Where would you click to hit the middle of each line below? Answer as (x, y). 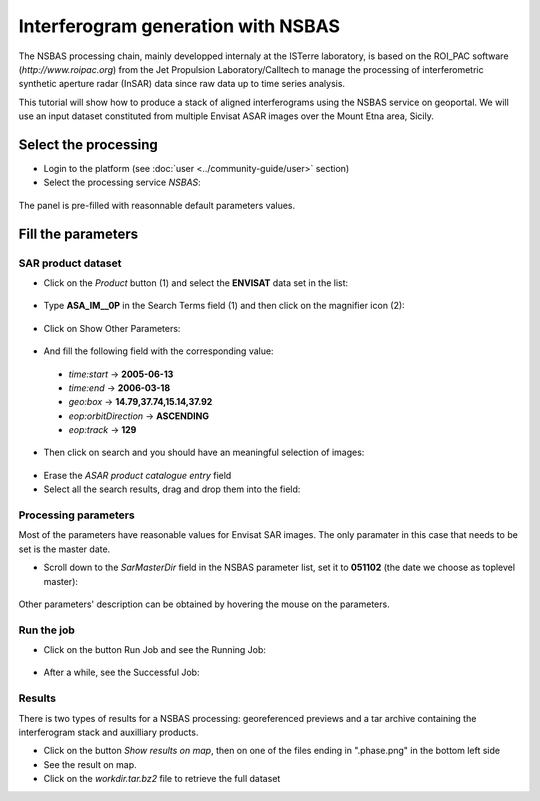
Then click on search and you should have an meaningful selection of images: (204, 452)
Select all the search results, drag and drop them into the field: (172, 489)
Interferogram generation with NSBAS (179, 26)
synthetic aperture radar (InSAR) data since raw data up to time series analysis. (181, 84)
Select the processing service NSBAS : (122, 182)
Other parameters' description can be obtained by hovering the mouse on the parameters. (204, 604)
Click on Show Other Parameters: (112, 328)
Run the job (46, 630)
